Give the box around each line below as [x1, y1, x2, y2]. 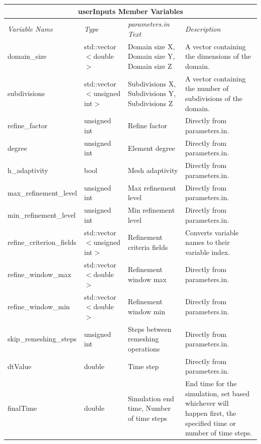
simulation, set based [185, 388, 250, 398]
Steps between [127, 323, 172, 334]
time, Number [127, 403, 171, 413]
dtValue [8, 361, 32, 371]
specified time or [185, 417, 236, 428]
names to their [185, 237, 230, 247]
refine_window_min [8, 301, 70, 312]
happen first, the [185, 407, 236, 418]
